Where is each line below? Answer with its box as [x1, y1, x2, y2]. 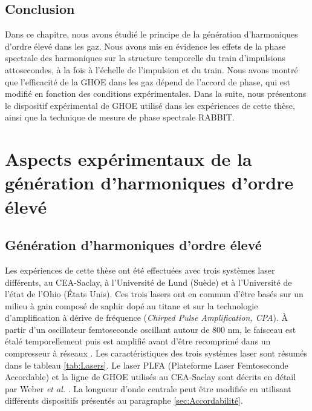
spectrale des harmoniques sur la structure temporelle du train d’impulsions [5, 51, 286, 64]
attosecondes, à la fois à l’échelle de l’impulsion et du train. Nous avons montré [5, 63, 298, 76]
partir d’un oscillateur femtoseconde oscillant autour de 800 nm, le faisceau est [5, 323, 296, 335]
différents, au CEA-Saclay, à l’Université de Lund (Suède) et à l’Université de [5, 275, 292, 288]
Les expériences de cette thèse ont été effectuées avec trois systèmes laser [5, 263, 275, 276]
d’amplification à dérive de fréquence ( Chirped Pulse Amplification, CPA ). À [5, 311, 288, 324]
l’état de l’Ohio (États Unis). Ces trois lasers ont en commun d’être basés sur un [5, 288, 304, 300]
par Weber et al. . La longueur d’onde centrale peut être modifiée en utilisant [5, 382, 291, 395]
